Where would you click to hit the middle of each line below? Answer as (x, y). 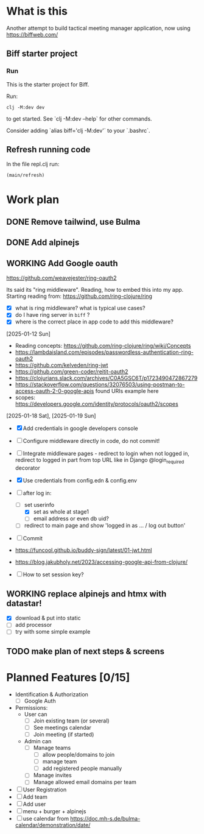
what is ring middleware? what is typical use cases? (80, 308)
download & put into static (48, 618)
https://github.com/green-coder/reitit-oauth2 (72, 372)
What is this (37, 11)
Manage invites (52, 776)
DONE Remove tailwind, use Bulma (73, 222)
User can (36, 714)
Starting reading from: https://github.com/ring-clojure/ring (79, 296)
